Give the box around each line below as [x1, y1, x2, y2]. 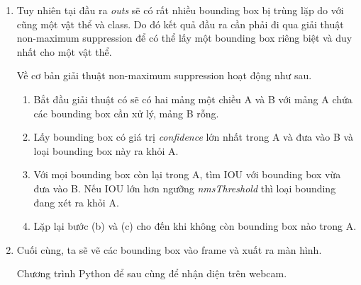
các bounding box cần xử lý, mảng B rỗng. [33, 105, 219, 120]
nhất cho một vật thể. [16, 44, 112, 59]
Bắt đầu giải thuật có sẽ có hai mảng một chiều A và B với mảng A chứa [33, 91, 352, 106]
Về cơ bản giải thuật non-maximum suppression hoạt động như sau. [16, 68, 312, 83]
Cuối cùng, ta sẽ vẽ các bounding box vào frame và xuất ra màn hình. [16, 242, 322, 257]
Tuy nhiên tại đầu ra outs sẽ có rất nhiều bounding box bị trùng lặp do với [16, 3, 344, 17]
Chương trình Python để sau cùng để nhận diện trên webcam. [16, 266, 287, 281]
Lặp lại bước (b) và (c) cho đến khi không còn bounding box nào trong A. [33, 219, 357, 233]
